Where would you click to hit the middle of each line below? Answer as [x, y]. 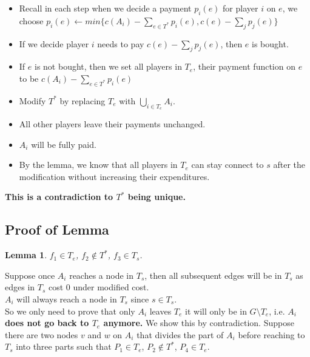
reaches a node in [102, 275]
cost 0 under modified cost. [99, 287]
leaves [160, 311]
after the [289, 165]
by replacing [83, 100]
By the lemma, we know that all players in [98, 165]
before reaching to [271, 334]
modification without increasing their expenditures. [114, 176]
